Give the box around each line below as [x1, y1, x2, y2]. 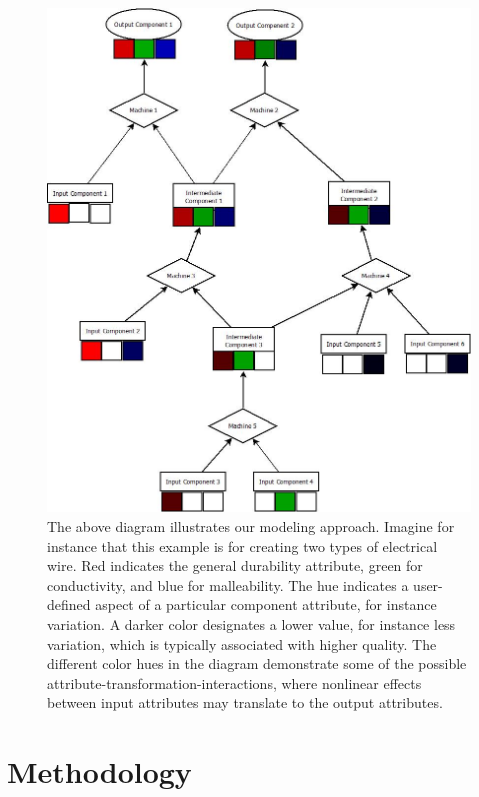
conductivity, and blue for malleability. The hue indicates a [47, 574, 409, 595]
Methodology [7, 751, 192, 792]
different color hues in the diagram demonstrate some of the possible [47, 653, 467, 674]
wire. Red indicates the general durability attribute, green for [47, 555, 423, 576]
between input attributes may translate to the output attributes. [47, 692, 443, 713]
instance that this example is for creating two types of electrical [47, 535, 438, 556]
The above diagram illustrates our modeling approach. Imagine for [47, 515, 455, 536]
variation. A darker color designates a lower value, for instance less [47, 613, 456, 634]
